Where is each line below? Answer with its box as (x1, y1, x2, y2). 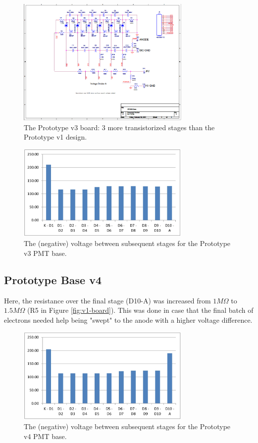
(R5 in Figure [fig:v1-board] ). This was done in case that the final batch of (27, 305, 254, 315)
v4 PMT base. (24, 431, 67, 442)
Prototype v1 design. (24, 132, 87, 142)
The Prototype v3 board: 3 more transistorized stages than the (24, 122, 215, 132)
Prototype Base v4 (4, 272, 102, 288)
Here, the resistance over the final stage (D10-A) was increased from (4, 295, 211, 305)
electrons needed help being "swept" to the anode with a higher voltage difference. (4, 315, 253, 325)
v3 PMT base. (24, 248, 67, 258)
